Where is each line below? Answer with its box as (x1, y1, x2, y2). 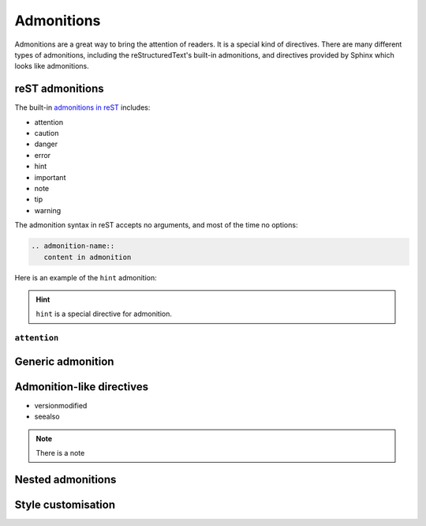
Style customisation (14, 498, 116, 511)
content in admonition (43, 253, 132, 261)
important (34, 172, 66, 182)
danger (34, 139, 58, 149)
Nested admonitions (14, 472, 117, 486)
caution (34, 129, 59, 138)
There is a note (35, 448, 85, 457)
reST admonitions (14, 82, 104, 96)
